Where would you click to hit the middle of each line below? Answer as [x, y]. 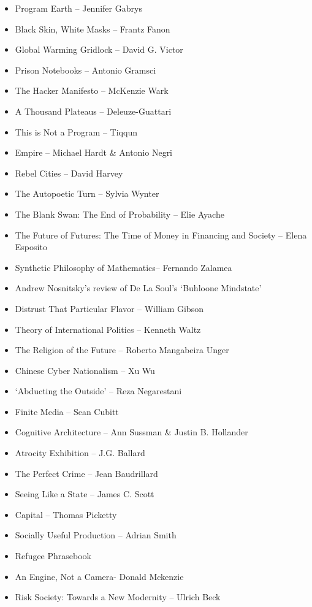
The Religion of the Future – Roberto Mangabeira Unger [122, 350]
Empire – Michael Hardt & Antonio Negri [94, 152]
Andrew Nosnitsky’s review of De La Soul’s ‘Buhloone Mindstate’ [138, 288]
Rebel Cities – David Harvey [69, 173]
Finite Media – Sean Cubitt [67, 411]
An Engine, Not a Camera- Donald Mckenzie [99, 576]
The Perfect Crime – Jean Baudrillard [86, 473]
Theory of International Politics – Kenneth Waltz [108, 329]
